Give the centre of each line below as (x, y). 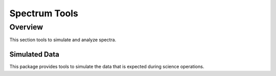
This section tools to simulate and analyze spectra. (63, 40)
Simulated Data (34, 54)
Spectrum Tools (44, 13)
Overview (26, 27)
